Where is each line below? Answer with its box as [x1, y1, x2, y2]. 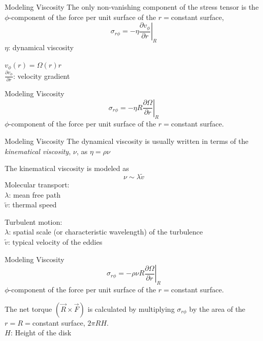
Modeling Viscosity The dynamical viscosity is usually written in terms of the [5, 136, 249, 146]
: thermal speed [8, 199, 57, 210]
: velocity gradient [13, 70, 70, 81]
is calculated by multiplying [87, 303, 175, 314]
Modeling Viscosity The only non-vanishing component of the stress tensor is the [5, 2, 259, 12]
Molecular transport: [5, 179, 70, 190]
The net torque [5, 303, 52, 314]
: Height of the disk [10, 327, 71, 338]
